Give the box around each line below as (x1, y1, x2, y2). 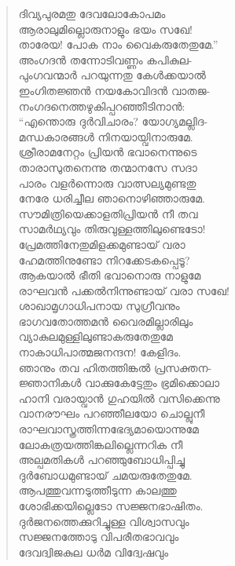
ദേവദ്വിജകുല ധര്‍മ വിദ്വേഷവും (18, 543, 169, 560)
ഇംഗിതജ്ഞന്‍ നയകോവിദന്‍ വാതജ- (18, 82, 211, 98)
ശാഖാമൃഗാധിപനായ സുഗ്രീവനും (18, 298, 180, 314)
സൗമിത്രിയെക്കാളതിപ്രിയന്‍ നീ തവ (18, 205, 198, 221)
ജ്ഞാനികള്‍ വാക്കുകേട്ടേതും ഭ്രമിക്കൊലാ (18, 374, 220, 391)
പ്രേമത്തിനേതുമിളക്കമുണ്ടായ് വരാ (18, 236, 185, 252)
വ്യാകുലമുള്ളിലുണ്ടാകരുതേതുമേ (18, 328, 173, 345)
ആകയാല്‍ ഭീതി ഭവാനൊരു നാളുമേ (18, 267, 201, 283)
